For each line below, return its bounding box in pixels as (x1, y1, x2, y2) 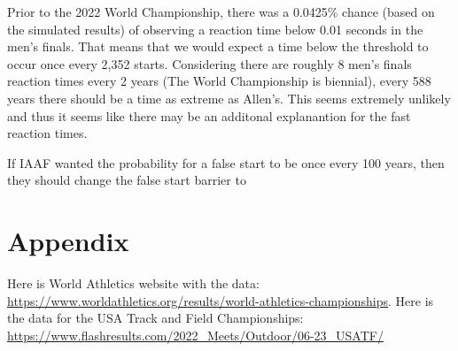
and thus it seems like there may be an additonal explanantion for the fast (7, 106, 411, 125)
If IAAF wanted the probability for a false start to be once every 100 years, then (7, 153, 445, 172)
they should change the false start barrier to (7, 171, 246, 189)
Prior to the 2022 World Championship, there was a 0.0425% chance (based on (7, 3, 435, 20)
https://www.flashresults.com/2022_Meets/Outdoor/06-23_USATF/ (7, 325, 384, 344)
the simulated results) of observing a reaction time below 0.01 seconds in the (7, 19, 423, 38)
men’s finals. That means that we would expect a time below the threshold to (7, 37, 429, 56)
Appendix (7, 223, 129, 259)
